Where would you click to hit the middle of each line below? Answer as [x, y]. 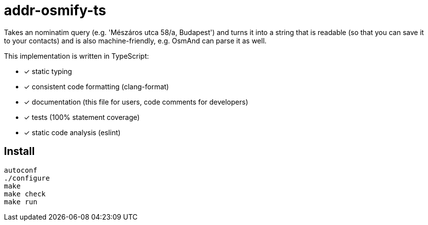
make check [25, 194]
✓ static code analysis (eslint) [72, 132]
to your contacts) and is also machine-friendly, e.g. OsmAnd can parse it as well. [135, 40]
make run [21, 202]
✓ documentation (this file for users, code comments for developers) [136, 102]
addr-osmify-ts [55, 10]
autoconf [21, 170]
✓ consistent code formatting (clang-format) [96, 86]
